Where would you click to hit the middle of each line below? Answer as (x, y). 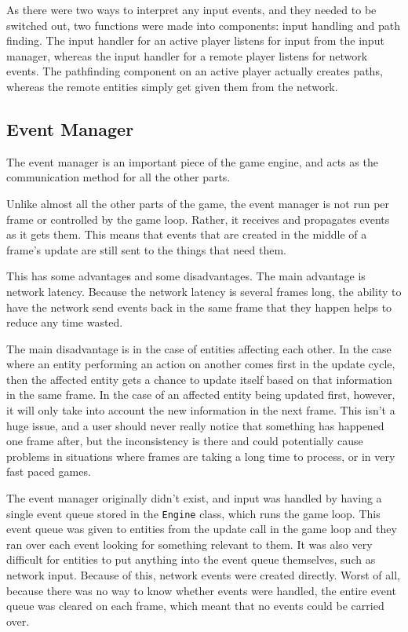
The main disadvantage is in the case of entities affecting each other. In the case (199, 348)
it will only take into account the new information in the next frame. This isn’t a (201, 410)
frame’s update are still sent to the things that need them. (146, 249)
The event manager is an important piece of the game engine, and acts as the (192, 161)
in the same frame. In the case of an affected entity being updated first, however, (201, 395)
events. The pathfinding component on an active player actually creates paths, (195, 71)
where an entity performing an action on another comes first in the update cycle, (201, 364)
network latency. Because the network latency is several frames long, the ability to (204, 291)
